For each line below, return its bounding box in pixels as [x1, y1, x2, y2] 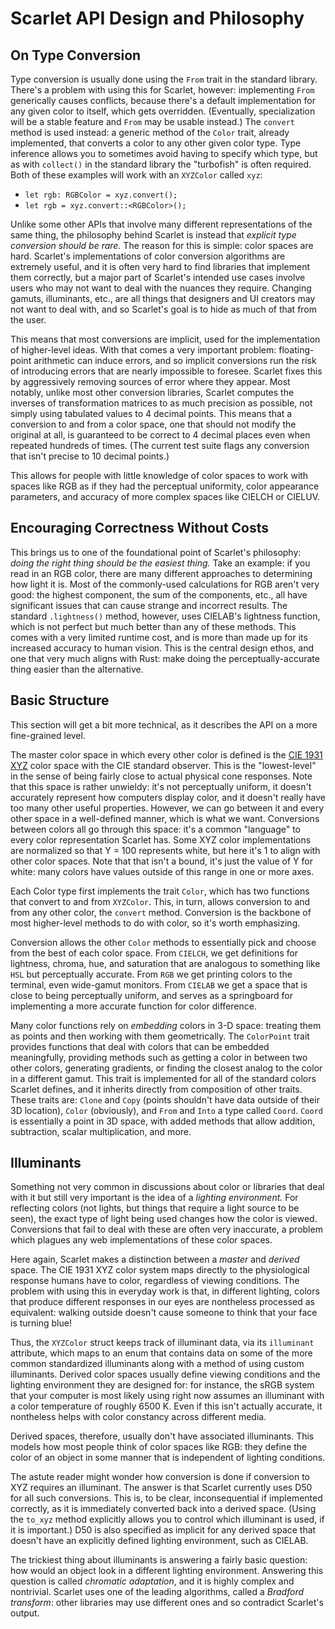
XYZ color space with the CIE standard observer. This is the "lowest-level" [10, 759, 317, 771]
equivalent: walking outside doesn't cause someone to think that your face [10, 1307, 318, 1319]
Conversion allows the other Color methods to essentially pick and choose [10, 936, 317, 948]
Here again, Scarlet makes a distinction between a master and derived [10, 1253, 300, 1266]
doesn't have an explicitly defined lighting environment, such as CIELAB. [10, 1535, 309, 1547]
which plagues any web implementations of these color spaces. [10, 1234, 273, 1246]
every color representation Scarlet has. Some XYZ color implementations [10, 833, 312, 846]
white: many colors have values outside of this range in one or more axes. [10, 865, 315, 877]
